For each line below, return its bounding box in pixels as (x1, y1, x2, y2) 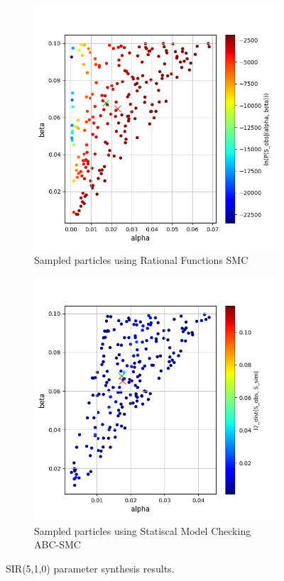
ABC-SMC (34, 537, 81, 552)
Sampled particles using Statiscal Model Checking (34, 523, 251, 538)
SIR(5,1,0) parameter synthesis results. (6, 560, 175, 575)
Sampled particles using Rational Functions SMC (34, 252, 248, 267)
